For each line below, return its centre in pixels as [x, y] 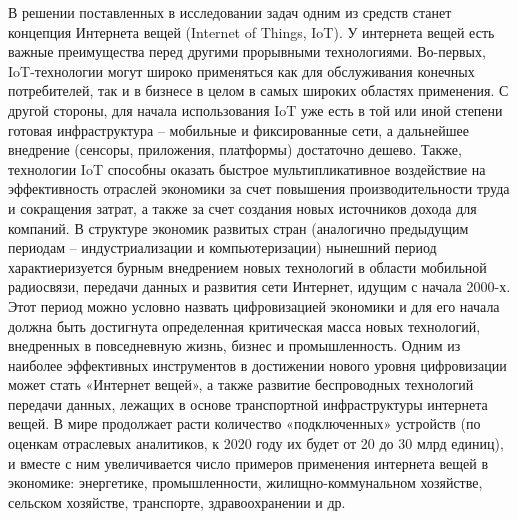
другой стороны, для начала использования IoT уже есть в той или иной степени [255, 109]
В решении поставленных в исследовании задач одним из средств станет [230, 12]
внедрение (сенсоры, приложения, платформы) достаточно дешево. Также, [235, 149]
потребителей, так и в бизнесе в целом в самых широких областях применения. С [258, 90]
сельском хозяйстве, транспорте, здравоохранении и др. [177, 501]
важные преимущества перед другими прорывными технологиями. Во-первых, [247, 51]
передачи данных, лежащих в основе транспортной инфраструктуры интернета [248, 403]
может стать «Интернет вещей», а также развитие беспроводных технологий [241, 384]
